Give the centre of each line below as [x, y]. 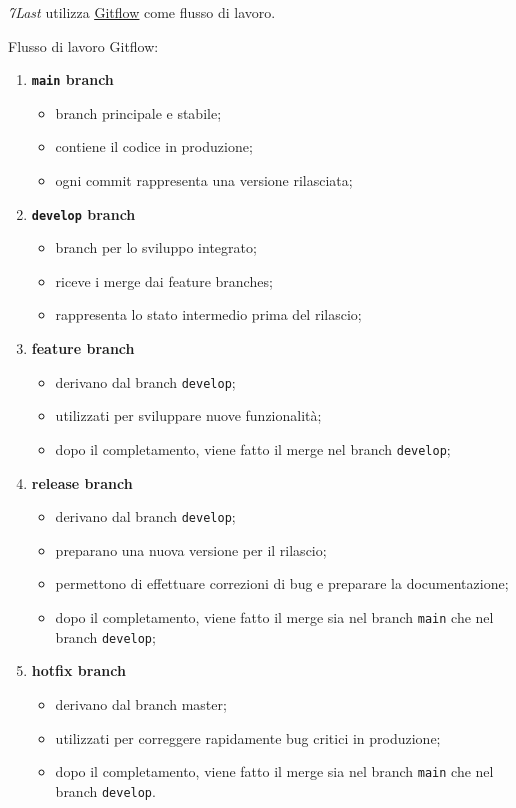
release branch [82, 482]
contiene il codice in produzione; [154, 146]
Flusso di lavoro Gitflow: [83, 45]
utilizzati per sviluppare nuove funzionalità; [188, 415]
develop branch [83, 213]
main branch [72, 79]
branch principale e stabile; [138, 112]
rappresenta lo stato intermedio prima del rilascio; [208, 314]
